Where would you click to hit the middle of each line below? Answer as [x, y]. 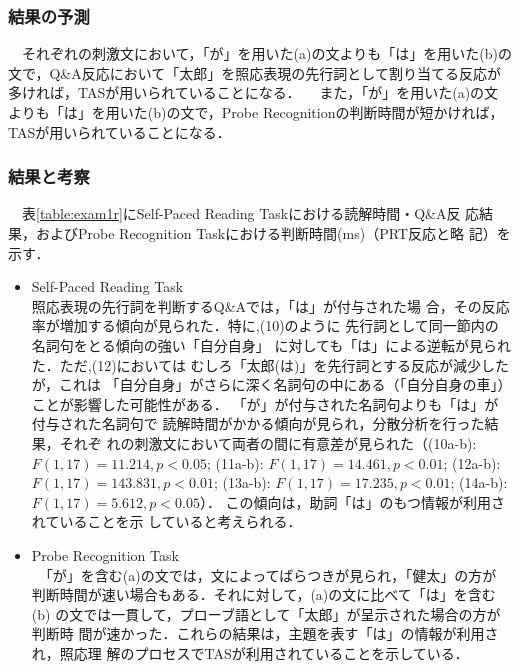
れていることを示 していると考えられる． [166, 521]
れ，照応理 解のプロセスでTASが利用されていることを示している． [250, 652]
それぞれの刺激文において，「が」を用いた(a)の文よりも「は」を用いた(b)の [266, 53]
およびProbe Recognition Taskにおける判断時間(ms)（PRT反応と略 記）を [273, 233]
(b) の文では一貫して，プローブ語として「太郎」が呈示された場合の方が [266, 613]
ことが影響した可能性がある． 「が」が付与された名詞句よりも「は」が [265, 403]
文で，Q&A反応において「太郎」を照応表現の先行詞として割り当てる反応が [254, 72]
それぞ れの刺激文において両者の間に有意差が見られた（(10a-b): [268, 442]
